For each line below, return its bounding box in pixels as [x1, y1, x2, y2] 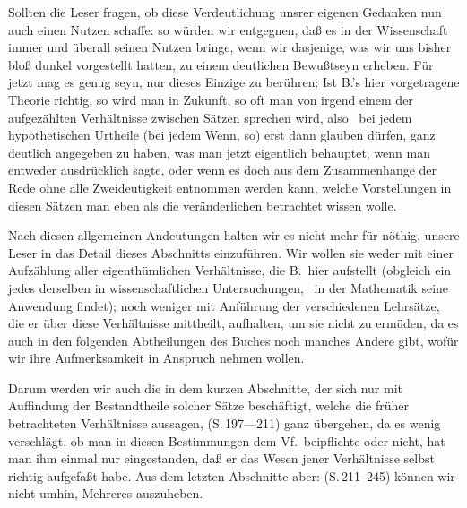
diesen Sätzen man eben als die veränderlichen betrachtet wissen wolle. [8, 195, 397, 214]
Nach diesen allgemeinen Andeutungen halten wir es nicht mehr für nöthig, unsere [8, 226, 460, 245]
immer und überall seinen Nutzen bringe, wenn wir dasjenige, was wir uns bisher [8, 38, 452, 56]
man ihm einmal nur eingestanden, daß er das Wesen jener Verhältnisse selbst [8, 449, 435, 468]
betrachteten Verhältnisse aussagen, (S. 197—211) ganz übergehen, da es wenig [8, 414, 441, 433]
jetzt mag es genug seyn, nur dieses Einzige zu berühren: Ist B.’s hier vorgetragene [8, 73, 460, 91]
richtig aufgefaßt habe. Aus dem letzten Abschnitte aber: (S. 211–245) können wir [8, 466, 455, 485]
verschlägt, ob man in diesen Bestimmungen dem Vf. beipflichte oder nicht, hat [8, 431, 445, 450]
